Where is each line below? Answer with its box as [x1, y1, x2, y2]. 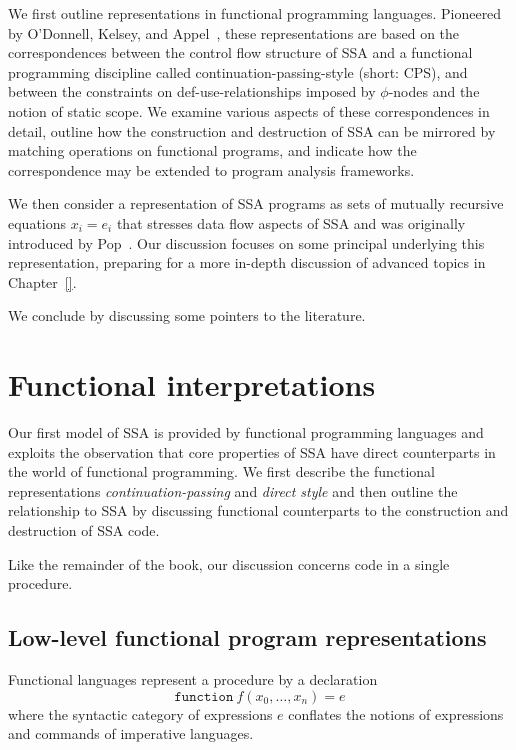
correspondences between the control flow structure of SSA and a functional [8, 42, 473, 63]
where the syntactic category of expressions [8, 703, 273, 724]
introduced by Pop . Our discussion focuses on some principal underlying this [8, 232, 485, 253]
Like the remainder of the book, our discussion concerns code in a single [8, 553, 450, 574]
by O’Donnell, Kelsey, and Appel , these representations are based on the [8, 22, 460, 43]
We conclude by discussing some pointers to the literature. [8, 305, 366, 326]
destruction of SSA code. [8, 520, 160, 540]
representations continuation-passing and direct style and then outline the [8, 480, 458, 501]
